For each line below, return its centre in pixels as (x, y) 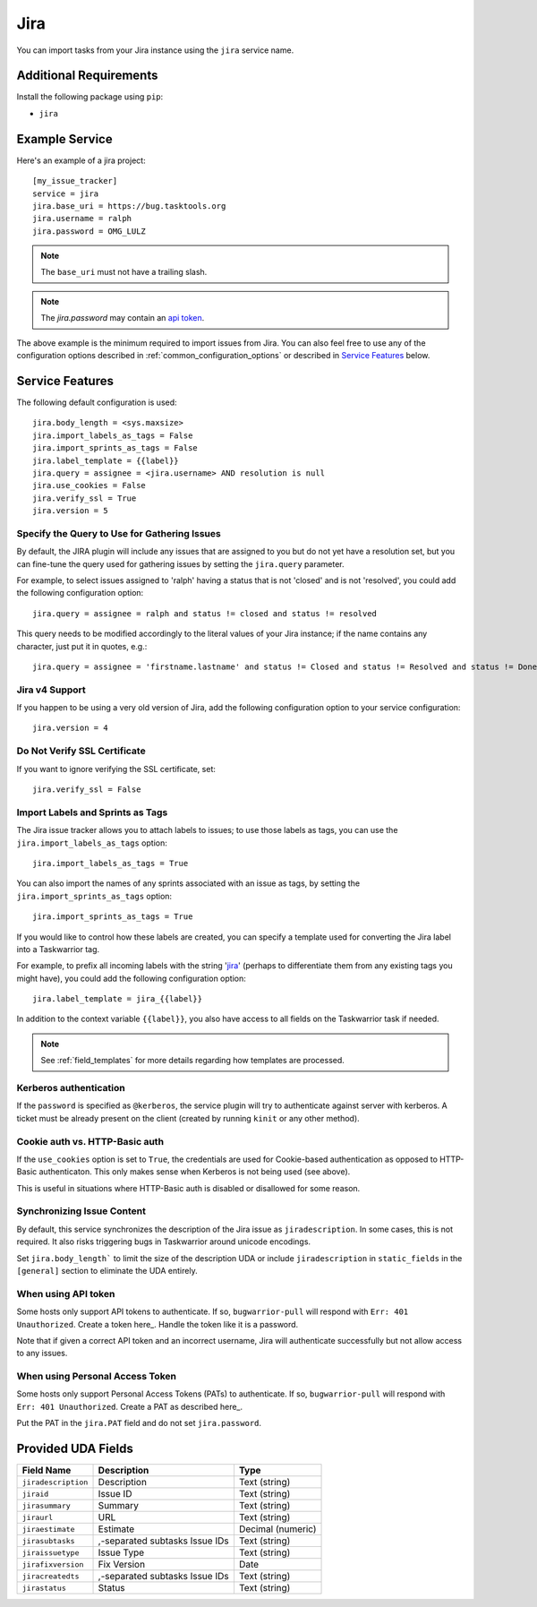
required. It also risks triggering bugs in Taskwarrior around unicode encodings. (164, 1242)
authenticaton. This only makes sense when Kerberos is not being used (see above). (195, 1172)
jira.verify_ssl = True (85, 498)
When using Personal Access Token (96, 1377)
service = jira (66, 193)
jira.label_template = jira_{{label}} (118, 999)
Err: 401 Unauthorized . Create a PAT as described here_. (130, 1406)
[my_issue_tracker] (75, 181)
